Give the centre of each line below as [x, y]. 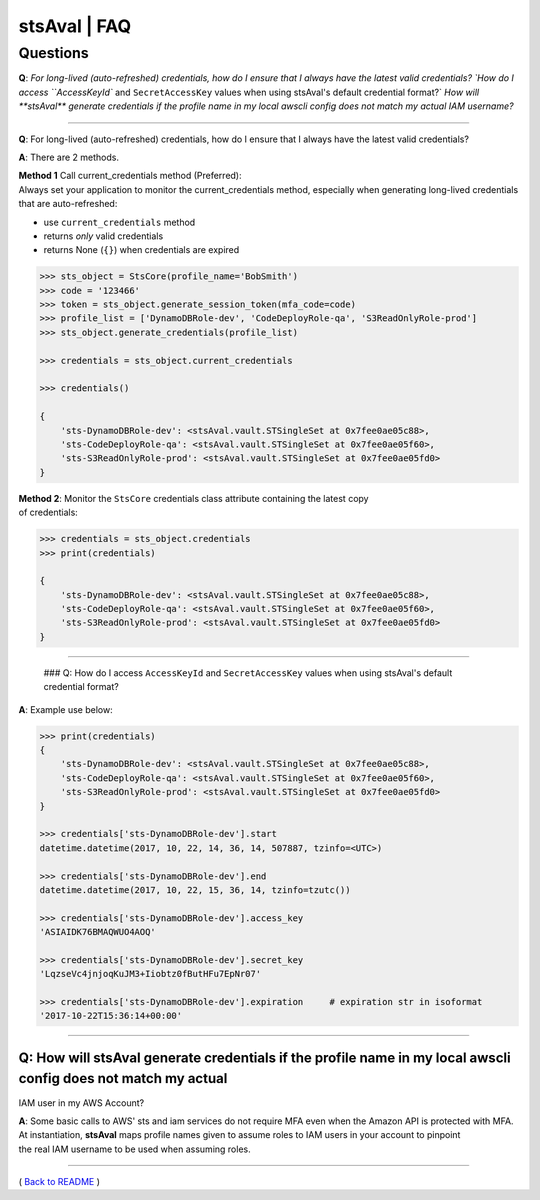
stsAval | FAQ [75, 26]
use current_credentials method [119, 222]
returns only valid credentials [103, 236]
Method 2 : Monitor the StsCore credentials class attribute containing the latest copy [193, 498]
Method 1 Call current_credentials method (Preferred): [130, 176]
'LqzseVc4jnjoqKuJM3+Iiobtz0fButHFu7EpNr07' [150, 974]
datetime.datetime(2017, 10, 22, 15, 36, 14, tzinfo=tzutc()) [195, 889]
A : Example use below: [66, 709]
